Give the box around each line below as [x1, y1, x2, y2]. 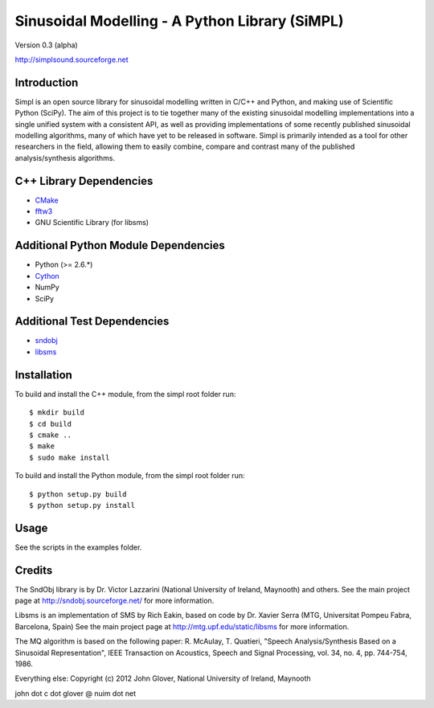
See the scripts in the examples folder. [14, 542, 142, 552]
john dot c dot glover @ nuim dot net [14, 688, 137, 698]
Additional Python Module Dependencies [14, 239, 225, 252]
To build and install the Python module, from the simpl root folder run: [14, 471, 245, 481]
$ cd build [29, 419, 72, 428]
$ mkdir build [29, 408, 84, 417]
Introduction [14, 76, 79, 89]
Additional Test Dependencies [14, 314, 170, 329]
